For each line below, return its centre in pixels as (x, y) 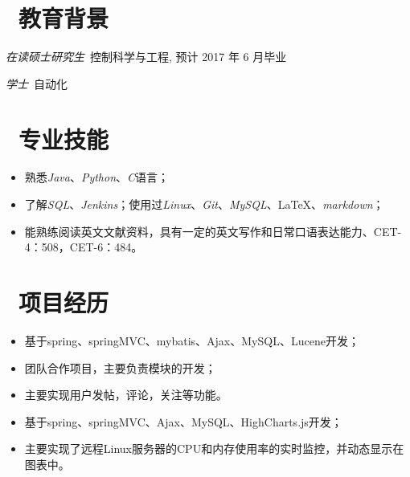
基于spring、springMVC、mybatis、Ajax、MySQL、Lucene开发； (192, 340)
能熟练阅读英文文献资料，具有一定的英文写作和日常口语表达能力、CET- (213, 231)
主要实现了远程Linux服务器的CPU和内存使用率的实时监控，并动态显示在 (214, 448)
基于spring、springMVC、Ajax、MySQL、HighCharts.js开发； (183, 421)
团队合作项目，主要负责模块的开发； (120, 367)
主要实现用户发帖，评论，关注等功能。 (126, 395)
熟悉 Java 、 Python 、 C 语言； (97, 177)
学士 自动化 (37, 83)
